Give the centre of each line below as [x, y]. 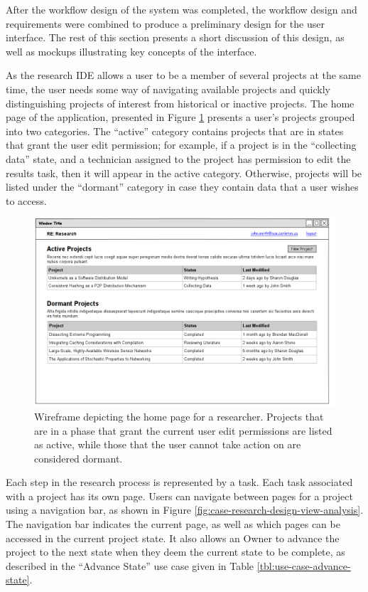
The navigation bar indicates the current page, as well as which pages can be [173, 524]
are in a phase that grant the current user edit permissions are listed [183, 430]
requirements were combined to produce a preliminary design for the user [165, 23]
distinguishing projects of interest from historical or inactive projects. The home [180, 103]
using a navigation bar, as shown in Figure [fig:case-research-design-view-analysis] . [185, 510]
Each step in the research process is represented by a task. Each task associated [179, 482]
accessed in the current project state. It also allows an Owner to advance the [173, 538]
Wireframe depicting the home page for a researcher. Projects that [179, 416]
